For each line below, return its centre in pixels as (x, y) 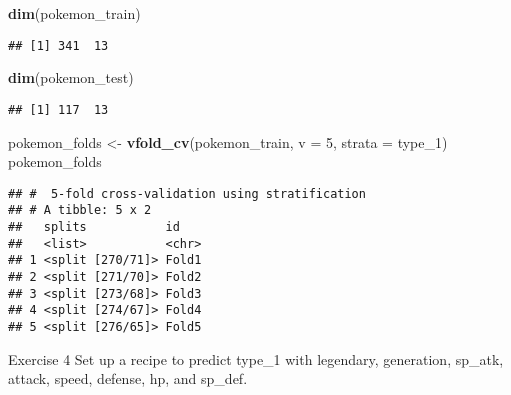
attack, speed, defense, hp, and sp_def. (128, 378)
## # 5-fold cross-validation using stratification (187, 193)
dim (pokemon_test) (71, 77)
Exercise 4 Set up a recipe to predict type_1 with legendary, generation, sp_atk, (256, 358)
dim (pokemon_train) (74, 13)
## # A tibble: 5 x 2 (80, 210)
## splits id (94, 227)
